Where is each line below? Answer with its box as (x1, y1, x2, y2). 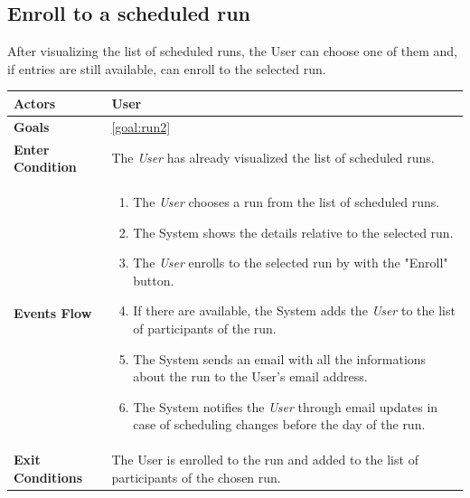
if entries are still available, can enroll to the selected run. (7, 59, 326, 78)
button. (133, 270, 174, 289)
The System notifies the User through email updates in (133, 397, 438, 416)
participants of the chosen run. (111, 467, 281, 486)
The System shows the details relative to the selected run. (133, 222, 454, 241)
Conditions (14, 467, 83, 486)
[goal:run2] (111, 117, 171, 136)
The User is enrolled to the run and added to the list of (111, 450, 418, 469)
